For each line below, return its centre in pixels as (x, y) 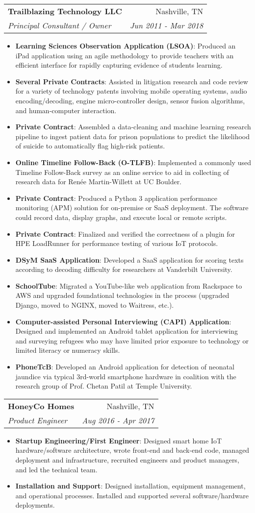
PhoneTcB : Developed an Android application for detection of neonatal (125, 367)
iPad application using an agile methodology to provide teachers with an (125, 55)
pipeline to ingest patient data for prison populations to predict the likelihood (132, 136)
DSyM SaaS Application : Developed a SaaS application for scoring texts (129, 259)
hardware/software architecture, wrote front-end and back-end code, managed (132, 450)
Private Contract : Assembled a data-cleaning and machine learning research (133, 127)
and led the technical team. (56, 469)
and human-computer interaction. (66, 110)
